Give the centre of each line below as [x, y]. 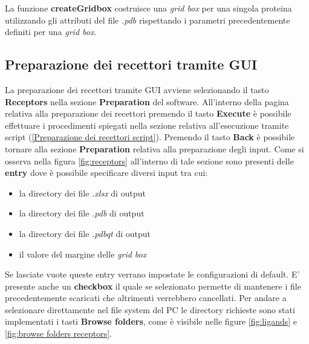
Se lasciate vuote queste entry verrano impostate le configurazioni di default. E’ [152, 274]
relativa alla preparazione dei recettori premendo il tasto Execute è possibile [148, 113]
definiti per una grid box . [51, 32]
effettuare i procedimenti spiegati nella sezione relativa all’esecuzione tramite [147, 125]
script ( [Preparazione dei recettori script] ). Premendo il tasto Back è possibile [150, 137]
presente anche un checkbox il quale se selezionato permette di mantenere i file [153, 286]
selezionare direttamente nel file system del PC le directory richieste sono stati [150, 309]
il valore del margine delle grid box [83, 254]
